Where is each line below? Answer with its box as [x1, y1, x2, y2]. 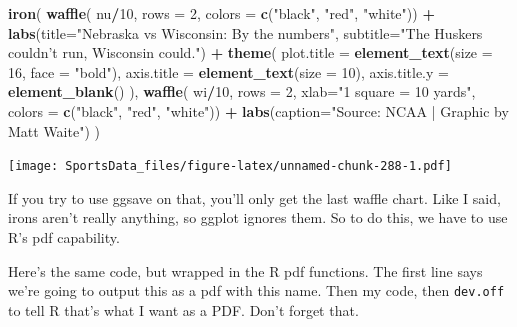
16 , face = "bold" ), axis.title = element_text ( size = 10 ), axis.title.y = [8, 61, 449, 82]
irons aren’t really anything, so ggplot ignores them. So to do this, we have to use [8, 207, 508, 228]
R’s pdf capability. [8, 227, 120, 247]
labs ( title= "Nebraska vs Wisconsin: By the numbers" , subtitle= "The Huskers [8, 22, 483, 43]
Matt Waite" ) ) [8, 120, 100, 141]
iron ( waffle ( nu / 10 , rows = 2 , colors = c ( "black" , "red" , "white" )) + [8, 3, 435, 23]
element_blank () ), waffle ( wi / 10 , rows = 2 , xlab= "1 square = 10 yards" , [8, 81, 476, 102]
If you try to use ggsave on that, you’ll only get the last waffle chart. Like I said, [8, 187, 501, 208]
